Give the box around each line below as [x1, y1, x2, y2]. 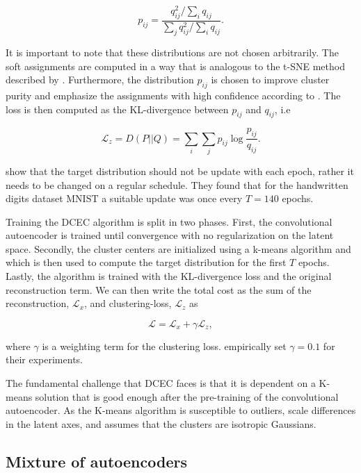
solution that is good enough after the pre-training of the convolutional [35, 389, 339, 404]
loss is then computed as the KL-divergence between [6, 101, 229, 116]
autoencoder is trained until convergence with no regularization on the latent [6, 228, 334, 242]
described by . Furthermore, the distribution [6, 72, 194, 87]
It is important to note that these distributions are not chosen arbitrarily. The [6, 44, 339, 59]
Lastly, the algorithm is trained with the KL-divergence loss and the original [6, 269, 332, 283]
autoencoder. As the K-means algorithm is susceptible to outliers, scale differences [6, 403, 356, 417]
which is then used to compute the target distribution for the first [6, 255, 287, 269]
